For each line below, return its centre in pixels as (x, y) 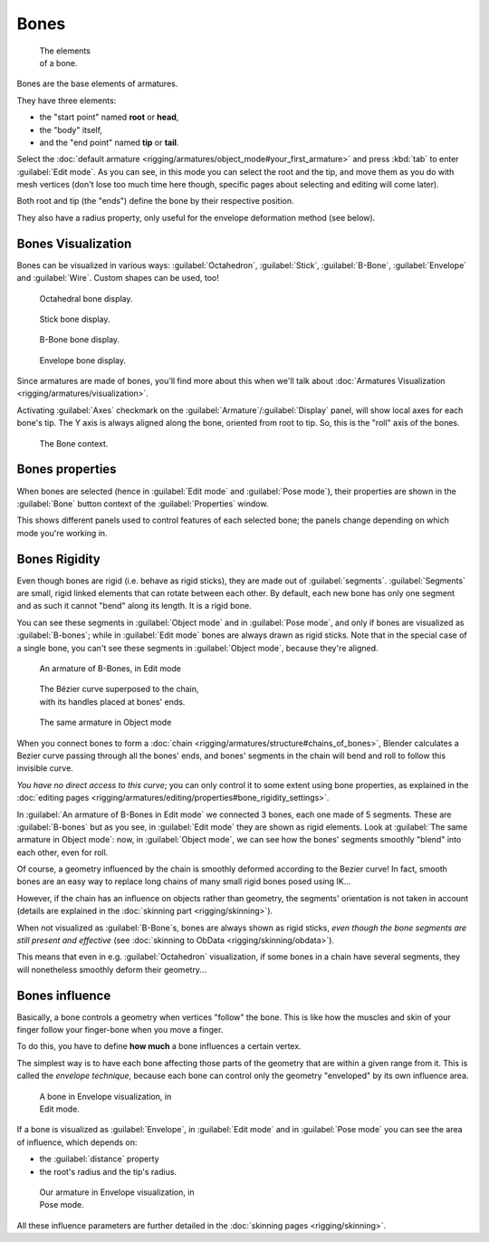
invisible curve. (45, 768)
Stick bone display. (75, 319)
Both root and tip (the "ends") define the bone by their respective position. (155, 201)
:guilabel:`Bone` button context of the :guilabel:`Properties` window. (143, 504)
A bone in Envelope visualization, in (105, 1096)
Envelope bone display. (83, 360)
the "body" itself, (71, 130)
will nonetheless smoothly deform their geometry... (112, 969)
